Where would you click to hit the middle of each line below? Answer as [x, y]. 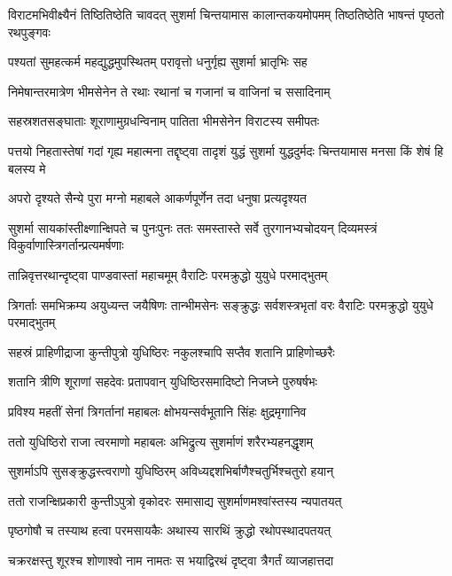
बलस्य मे [27, 168]
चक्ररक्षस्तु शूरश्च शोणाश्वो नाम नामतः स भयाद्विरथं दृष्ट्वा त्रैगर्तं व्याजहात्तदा [171, 560]
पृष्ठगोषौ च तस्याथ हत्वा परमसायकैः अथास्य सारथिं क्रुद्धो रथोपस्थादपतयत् [170, 530]
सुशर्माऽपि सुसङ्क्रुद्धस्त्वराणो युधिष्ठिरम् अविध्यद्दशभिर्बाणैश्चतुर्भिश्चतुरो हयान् [171, 471]
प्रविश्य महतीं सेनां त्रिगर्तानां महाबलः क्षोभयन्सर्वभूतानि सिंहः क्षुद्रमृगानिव [157, 411]
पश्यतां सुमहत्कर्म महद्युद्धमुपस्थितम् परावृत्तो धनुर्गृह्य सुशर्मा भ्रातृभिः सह [158, 62]
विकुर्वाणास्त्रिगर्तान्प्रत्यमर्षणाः [66, 245]
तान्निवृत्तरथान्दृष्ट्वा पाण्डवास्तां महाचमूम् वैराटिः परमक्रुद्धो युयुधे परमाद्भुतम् [168, 274]
